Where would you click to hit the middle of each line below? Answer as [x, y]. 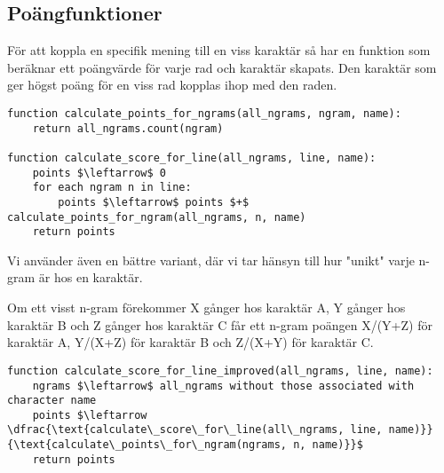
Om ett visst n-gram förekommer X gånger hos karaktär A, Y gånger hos [206, 307]
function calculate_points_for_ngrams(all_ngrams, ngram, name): [204, 113]
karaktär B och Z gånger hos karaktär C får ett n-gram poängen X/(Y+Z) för [220, 324]
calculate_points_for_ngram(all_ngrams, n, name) [157, 217]
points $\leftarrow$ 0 [99, 173]
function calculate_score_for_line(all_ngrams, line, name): [192, 158]
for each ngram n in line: [112, 188]
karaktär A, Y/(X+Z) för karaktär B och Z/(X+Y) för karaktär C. [190, 342]
